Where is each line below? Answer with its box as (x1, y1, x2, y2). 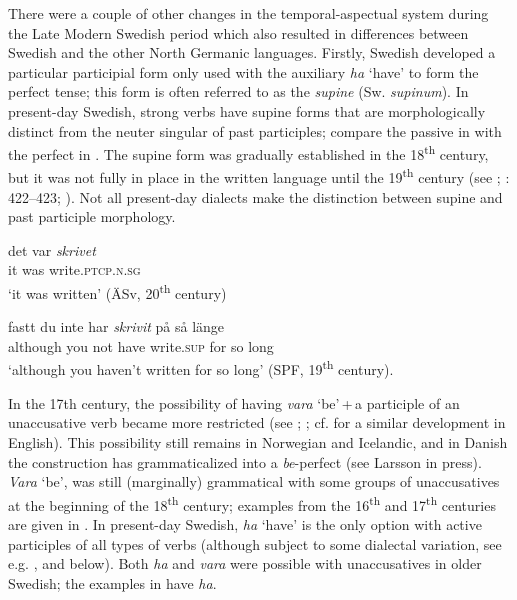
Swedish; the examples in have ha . (8, 572, 217, 593)
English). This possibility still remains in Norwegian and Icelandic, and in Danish (8, 431, 508, 452)
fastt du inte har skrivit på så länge (8, 316, 225, 337)
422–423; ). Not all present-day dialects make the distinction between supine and (8, 186, 503, 207)
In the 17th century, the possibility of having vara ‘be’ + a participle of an (8, 392, 460, 413)
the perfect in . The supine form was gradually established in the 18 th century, (8, 141, 489, 164)
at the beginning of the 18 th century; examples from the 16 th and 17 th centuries (8, 491, 496, 515)
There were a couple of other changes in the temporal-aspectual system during (8, 3, 489, 23)
